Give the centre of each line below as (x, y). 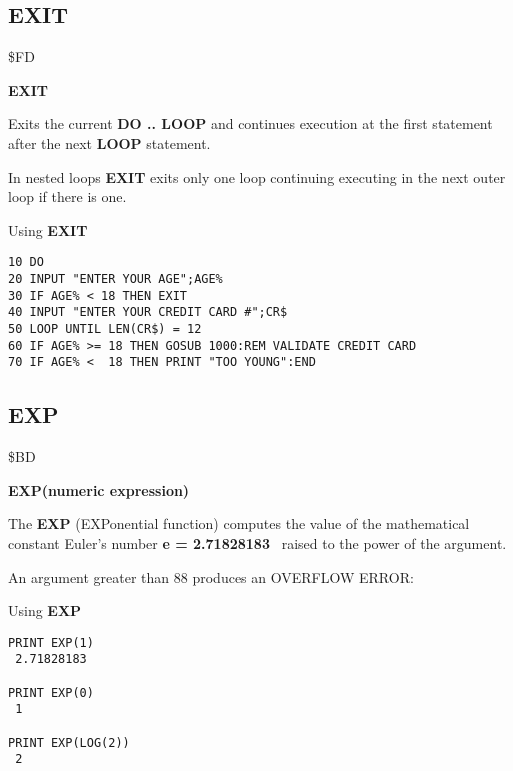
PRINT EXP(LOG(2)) (69, 742)
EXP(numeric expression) (99, 489)
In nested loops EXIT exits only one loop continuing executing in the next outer (257, 176)
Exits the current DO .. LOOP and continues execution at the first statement (250, 123)
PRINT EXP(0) (51, 692)
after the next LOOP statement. (109, 142)
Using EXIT (48, 229)
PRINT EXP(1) (51, 642)
